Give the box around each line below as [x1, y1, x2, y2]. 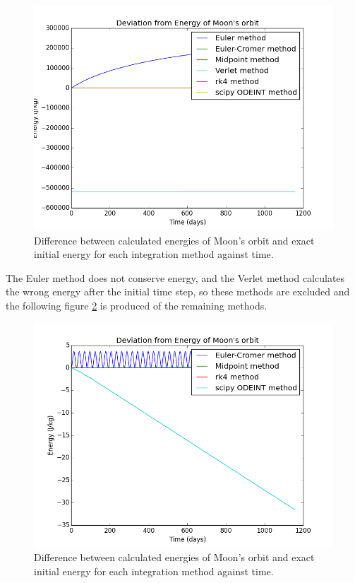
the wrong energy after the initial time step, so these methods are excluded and [6, 284, 350, 299]
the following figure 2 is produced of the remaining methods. [6, 298, 267, 312]
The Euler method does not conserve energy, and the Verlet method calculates [6, 270, 345, 285]
